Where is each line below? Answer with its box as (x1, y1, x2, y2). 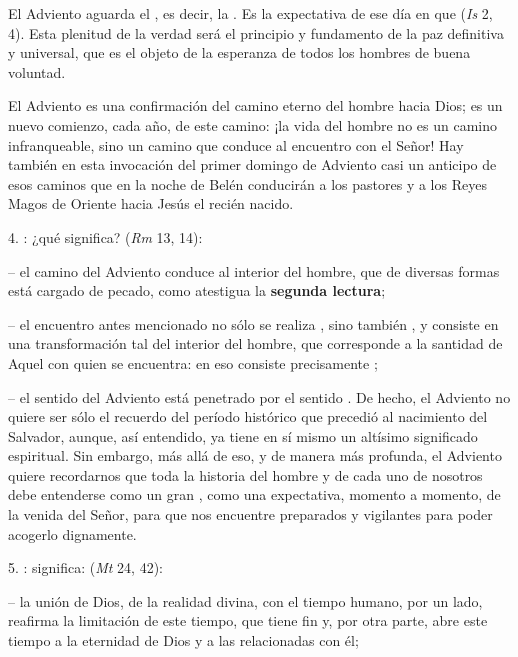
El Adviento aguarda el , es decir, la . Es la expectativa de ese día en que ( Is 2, (8, 3, 493, 23)
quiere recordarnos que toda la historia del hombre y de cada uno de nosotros (8, 464, 483, 485)
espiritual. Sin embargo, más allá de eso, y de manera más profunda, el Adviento (8, 445, 502, 466)
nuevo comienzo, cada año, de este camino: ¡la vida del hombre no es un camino (8, 114, 497, 135)
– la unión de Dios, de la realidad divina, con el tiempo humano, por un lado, (8, 590, 483, 611)
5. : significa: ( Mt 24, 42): (8, 557, 163, 578)
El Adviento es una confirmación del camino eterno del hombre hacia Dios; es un (8, 95, 503, 116)
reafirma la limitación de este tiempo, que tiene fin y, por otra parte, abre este (8, 610, 488, 631)
